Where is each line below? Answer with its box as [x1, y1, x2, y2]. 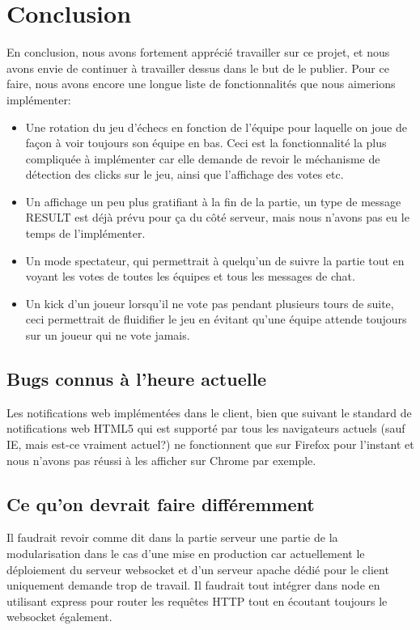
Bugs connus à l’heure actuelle [6, 366, 267, 391]
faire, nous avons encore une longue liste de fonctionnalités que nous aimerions [6, 75, 396, 92]
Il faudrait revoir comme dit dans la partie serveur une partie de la [6, 529, 338, 546]
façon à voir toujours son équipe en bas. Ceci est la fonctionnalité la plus [25, 134, 387, 151]
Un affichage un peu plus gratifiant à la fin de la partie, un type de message [25, 192, 401, 209]
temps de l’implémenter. [25, 225, 146, 242]
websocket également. [6, 608, 112, 625]
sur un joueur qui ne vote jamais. [25, 327, 190, 344]
